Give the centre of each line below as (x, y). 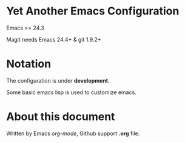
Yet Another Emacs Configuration (93, 11)
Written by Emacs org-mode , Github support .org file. (73, 133)
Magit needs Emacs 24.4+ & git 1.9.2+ (54, 39)
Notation (29, 64)
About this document (61, 117)
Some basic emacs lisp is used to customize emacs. (71, 92)
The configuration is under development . (58, 80)
